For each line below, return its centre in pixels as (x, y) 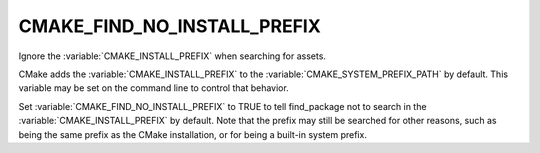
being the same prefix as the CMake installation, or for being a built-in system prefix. (192, 134)
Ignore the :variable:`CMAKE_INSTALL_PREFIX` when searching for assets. (172, 56)
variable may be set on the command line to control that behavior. (153, 88)
